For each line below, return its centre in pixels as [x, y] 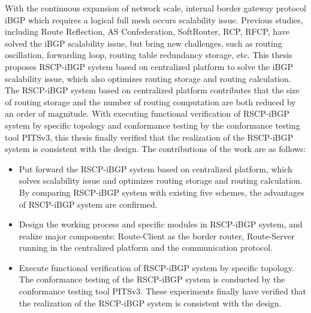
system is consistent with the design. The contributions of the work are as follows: [155, 149]
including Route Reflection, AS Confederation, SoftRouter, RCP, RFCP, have [147, 31]
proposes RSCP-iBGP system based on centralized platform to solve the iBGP [149, 66]
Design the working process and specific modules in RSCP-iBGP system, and [161, 224]
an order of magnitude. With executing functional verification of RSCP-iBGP [147, 113]
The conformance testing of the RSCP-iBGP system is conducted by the [152, 279]
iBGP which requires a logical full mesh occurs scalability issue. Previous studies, [154, 19]
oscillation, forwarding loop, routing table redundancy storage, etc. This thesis [149, 55]
